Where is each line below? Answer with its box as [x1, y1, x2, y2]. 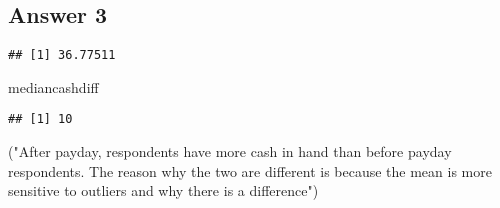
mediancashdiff [8, 76, 99, 97]
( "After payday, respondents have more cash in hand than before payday [8, 141, 452, 162]
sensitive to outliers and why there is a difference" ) [8, 180, 319, 201]
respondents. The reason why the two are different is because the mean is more [8, 160, 492, 181]
